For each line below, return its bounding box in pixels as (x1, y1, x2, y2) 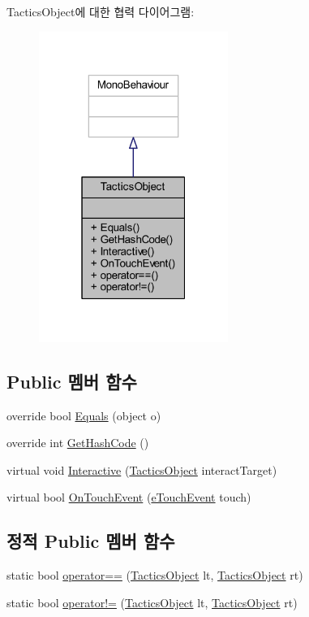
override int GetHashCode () (6, 434, 149, 451)
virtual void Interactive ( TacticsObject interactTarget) (6, 461, 277, 478)
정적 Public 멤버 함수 (6, 528, 175, 554)
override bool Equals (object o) (6, 406, 161, 424)
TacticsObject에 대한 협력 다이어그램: (6, 3, 195, 20)
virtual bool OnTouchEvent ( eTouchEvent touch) (6, 489, 251, 506)
